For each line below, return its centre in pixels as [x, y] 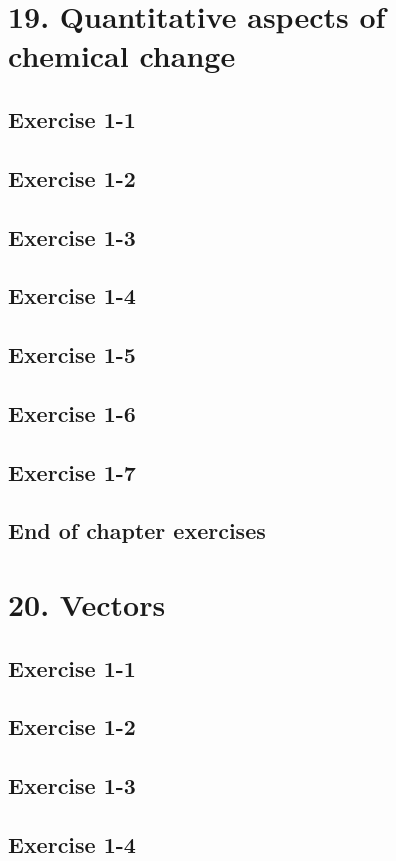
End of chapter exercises [137, 530]
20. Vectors [87, 604]
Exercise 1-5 [72, 354]
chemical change [122, 55]
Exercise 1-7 [72, 471]
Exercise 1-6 [72, 412]
